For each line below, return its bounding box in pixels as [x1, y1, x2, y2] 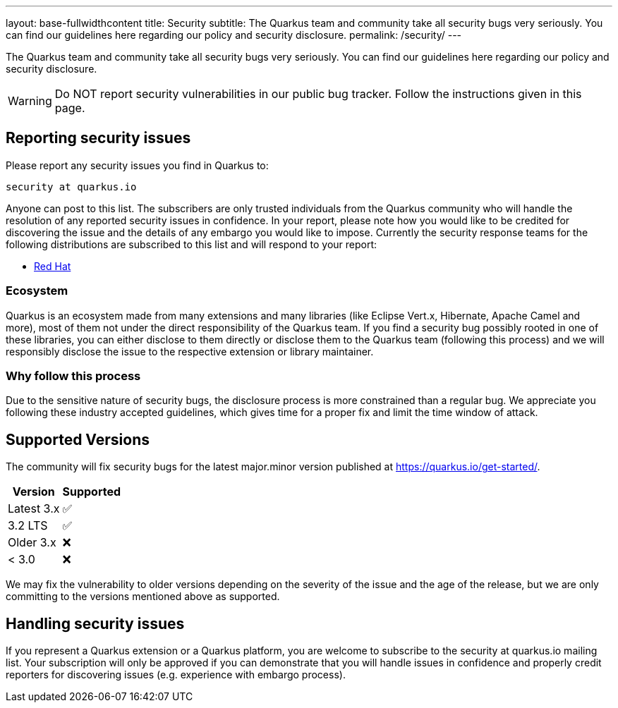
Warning [8, 94, 52, 108]
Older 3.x [8, 535, 56, 550]
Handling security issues [6, 614, 185, 633]
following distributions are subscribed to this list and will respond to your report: [6, 238, 377, 250]
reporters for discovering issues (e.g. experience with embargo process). [6, 669, 346, 681]
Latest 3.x [8, 501, 60, 516]
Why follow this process [6, 368, 141, 383]
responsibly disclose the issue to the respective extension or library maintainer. [6, 345, 374, 358]
